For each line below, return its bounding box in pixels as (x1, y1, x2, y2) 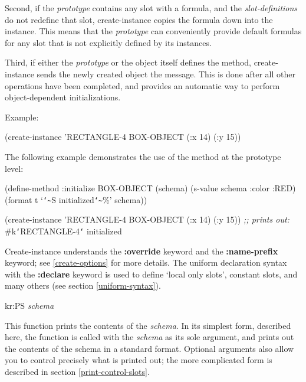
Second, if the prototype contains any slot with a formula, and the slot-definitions (5, 2, 298, 14)
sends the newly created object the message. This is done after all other (37, 67, 295, 80)
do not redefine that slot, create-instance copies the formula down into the (5, 13, 273, 25)
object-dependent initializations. (5, 91, 121, 103)
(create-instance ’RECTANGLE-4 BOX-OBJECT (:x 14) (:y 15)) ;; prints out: (5, 213, 289, 226)
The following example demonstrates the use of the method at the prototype (5, 150, 281, 162)
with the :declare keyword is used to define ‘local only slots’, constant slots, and (5, 267, 298, 280)
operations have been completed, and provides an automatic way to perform (5, 79, 280, 92)
